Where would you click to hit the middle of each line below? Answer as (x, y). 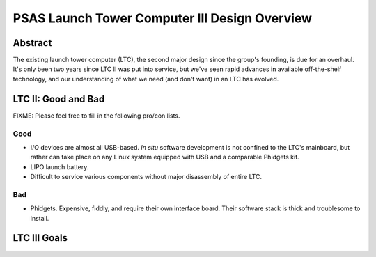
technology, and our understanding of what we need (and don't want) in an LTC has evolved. (146, 79)
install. (40, 218)
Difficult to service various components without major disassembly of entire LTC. (146, 177)
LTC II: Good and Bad (59, 99)
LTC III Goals (40, 238)
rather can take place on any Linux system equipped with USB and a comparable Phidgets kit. (165, 157)
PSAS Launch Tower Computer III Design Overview (163, 18)
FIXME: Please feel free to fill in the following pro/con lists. (96, 116)
